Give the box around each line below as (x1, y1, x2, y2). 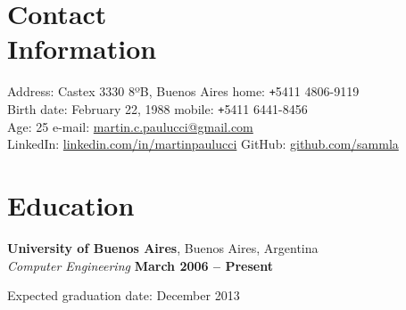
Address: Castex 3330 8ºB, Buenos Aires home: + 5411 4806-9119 (7, 82, 360, 101)
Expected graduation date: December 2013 (7, 286, 240, 305)
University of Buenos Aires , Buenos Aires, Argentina (7, 238, 319, 257)
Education (7, 187, 135, 223)
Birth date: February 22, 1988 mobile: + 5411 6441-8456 (7, 99, 308, 118)
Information (7, 30, 157, 67)
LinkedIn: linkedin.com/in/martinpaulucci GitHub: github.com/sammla (7, 135, 399, 153)
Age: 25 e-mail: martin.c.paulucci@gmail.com (7, 117, 253, 135)
